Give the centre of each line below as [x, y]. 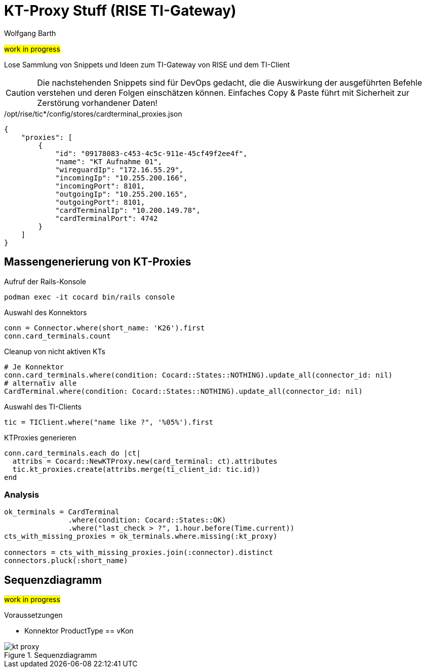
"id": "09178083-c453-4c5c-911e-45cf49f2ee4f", [151, 153]
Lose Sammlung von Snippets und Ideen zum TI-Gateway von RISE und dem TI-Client [147, 64]
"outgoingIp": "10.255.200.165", [122, 194]
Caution [21, 92]
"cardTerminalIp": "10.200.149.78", [128, 210]
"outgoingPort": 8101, [100, 202]
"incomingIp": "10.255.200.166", [122, 178]
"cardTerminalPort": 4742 [107, 218]
